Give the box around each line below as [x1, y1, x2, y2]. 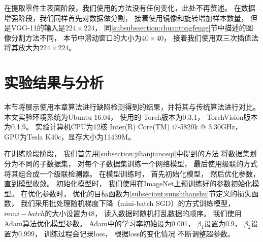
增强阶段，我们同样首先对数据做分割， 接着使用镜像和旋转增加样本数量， [4, 12, 248, 23]
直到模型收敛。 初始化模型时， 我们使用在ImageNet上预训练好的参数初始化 [4, 178, 252, 189]
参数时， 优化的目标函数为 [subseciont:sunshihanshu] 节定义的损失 [42, 188, 252, 198]
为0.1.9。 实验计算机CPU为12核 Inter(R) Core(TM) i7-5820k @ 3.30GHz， [4, 121, 242, 132]
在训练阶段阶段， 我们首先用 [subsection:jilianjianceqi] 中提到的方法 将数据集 [4, 148, 250, 159]
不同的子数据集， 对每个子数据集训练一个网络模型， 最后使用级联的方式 [18, 158, 258, 169]
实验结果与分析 [4, 72, 104, 93]
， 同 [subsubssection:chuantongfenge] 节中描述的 [94, 22, 246, 33]
